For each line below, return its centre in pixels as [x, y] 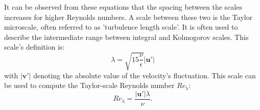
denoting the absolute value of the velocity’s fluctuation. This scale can [145, 75]
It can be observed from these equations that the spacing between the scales [123, 7]
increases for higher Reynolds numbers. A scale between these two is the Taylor [128, 17]
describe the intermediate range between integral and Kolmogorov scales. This [126, 37]
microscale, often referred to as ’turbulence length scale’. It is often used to [121, 27]
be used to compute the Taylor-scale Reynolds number [89, 85]
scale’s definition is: [34, 47]
